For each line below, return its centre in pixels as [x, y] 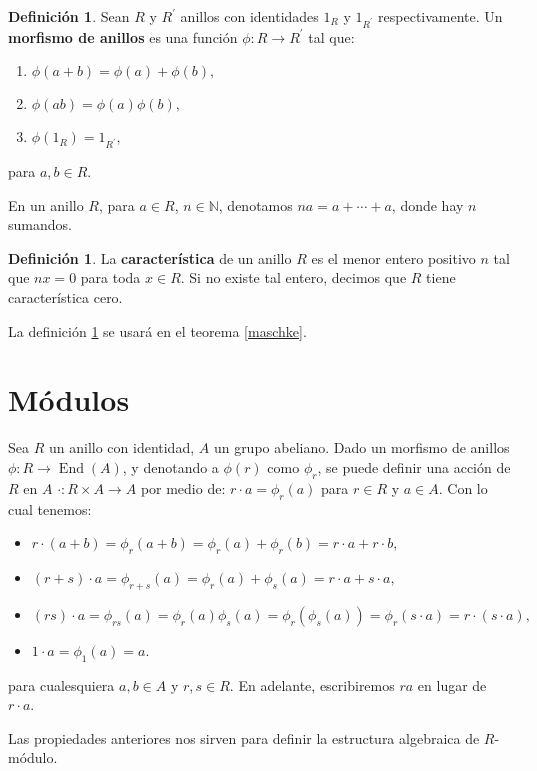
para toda [110, 277]
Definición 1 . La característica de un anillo [150, 257]
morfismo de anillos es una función [123, 36]
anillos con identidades [249, 16]
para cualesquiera [61, 684]
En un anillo [46, 204]
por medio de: [183, 487]
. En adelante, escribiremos [312, 684]
